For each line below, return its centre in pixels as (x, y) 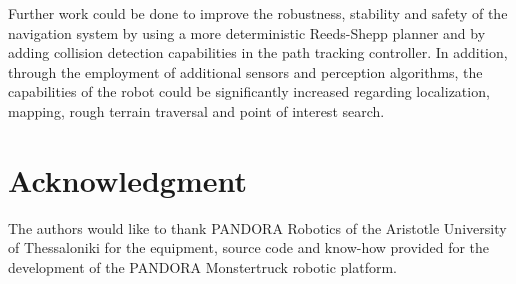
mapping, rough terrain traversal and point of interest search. (196, 110)
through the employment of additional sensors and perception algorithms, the (245, 71)
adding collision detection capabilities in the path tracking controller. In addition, (258, 52)
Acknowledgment (127, 179)
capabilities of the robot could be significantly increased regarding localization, (249, 91)
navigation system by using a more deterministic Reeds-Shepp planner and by (247, 32)
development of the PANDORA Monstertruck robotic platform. (202, 266)
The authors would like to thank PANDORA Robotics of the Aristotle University (257, 227)
